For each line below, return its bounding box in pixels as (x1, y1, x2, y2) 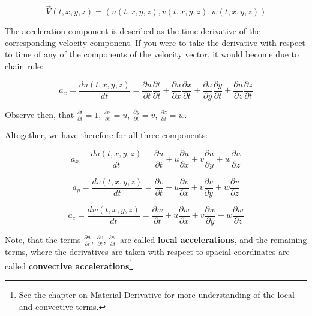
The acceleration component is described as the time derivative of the (5, 25, 261, 37)
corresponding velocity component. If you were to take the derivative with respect (5, 36, 305, 48)
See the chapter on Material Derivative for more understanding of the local (19, 288, 295, 300)
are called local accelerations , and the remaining (119, 233, 307, 245)
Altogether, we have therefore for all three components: (5, 128, 208, 141)
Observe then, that (5, 108, 74, 120)
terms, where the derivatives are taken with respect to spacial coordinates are (5, 245, 290, 258)
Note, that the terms (5, 233, 81, 245)
